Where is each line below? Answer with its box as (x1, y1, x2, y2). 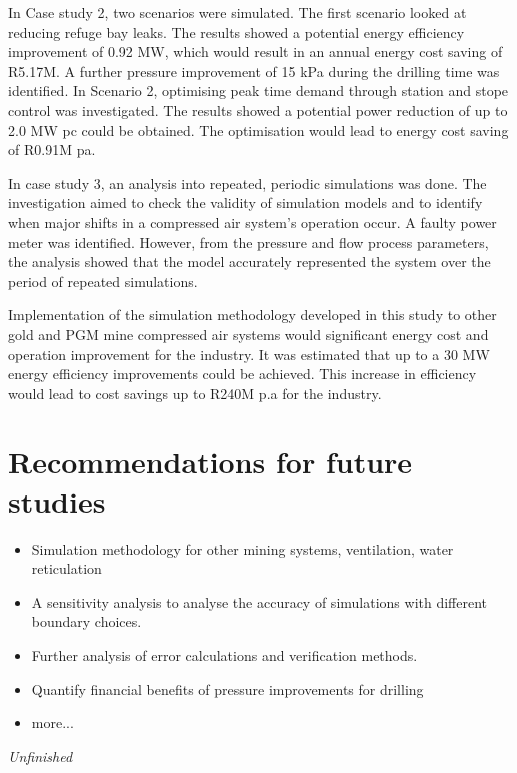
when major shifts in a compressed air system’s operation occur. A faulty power (8, 211, 497, 232)
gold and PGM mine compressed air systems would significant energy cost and (8, 323, 489, 344)
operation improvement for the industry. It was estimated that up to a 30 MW (8, 343, 490, 364)
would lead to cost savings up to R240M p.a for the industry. (8, 382, 382, 403)
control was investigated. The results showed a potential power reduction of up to (8, 99, 508, 120)
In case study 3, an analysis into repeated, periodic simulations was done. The (8, 172, 487, 193)
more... (31, 712, 74, 733)
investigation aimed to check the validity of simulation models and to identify (8, 192, 483, 213)
